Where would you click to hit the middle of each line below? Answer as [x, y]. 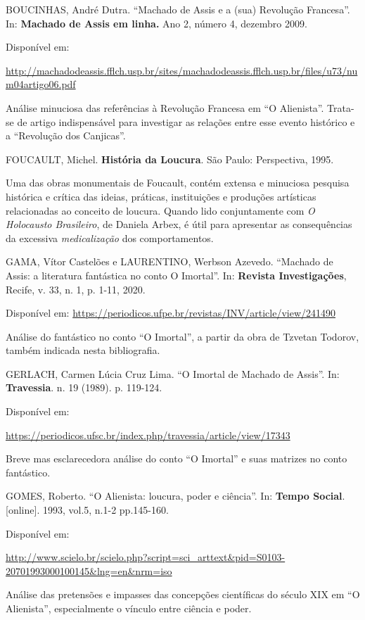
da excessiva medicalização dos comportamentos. [110, 238]
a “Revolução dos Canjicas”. [66, 135]
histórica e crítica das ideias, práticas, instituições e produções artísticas [161, 196]
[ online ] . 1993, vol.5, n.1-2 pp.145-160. [87, 510]
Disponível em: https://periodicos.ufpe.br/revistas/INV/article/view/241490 [171, 313]
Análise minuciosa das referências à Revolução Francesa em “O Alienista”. [165, 107]
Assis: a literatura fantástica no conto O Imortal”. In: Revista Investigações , [176, 275]
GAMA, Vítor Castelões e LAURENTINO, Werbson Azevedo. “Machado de [169, 261]
